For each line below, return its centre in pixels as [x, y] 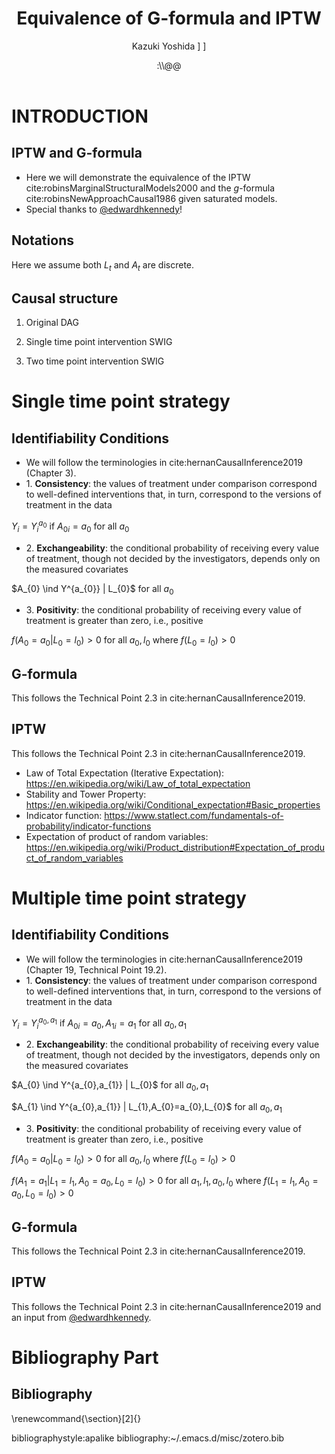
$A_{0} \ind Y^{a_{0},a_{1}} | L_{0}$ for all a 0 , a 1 [110, 1086]
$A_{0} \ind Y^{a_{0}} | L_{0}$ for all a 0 [92, 589]
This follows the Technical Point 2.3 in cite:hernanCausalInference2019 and [166, 1306]
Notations [42, 240]
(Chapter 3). [51, 473]
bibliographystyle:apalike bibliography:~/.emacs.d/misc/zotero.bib [148, 1438]
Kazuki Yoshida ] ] [169, 46]
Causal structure [65, 298]
